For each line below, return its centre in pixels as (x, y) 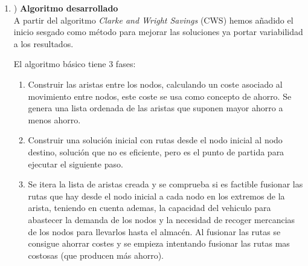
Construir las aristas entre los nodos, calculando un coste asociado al (155, 84)
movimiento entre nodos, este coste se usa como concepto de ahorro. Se (160, 96)
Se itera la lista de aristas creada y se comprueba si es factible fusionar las (165, 184)
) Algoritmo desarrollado (66, 8)
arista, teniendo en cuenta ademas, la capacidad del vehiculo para (149, 208)
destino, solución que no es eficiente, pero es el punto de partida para (156, 151)
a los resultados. (43, 43)
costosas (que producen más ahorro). (96, 255)
